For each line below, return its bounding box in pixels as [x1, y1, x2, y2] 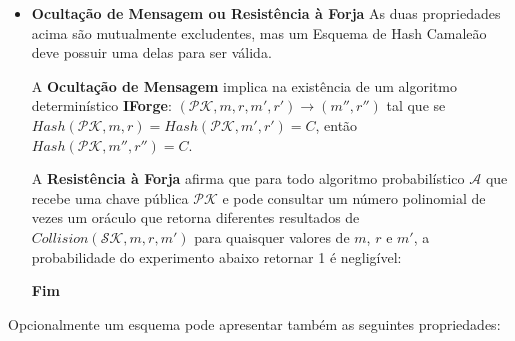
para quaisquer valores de [194, 226, 350, 247]
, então [315, 114, 358, 135]
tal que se [386, 95, 446, 116]
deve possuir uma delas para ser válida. [31, 42, 272, 63]
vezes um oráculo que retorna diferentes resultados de [31, 207, 360, 228]
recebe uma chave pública [31, 187, 189, 208]
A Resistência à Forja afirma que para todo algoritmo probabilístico [31, 168, 465, 189]
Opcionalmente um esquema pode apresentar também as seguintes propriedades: [8, 313, 501, 334]
